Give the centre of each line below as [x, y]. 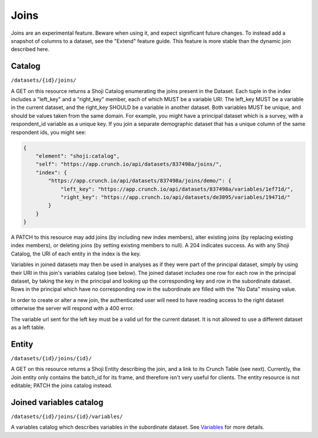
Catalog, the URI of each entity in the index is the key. [76, 254]
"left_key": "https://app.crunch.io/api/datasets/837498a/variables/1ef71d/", [177, 189]
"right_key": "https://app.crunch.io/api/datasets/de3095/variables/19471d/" [175, 197]
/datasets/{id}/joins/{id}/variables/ [67, 416]
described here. [30, 49]
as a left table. [28, 327]
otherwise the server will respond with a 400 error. [72, 308]
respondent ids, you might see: [49, 132]
